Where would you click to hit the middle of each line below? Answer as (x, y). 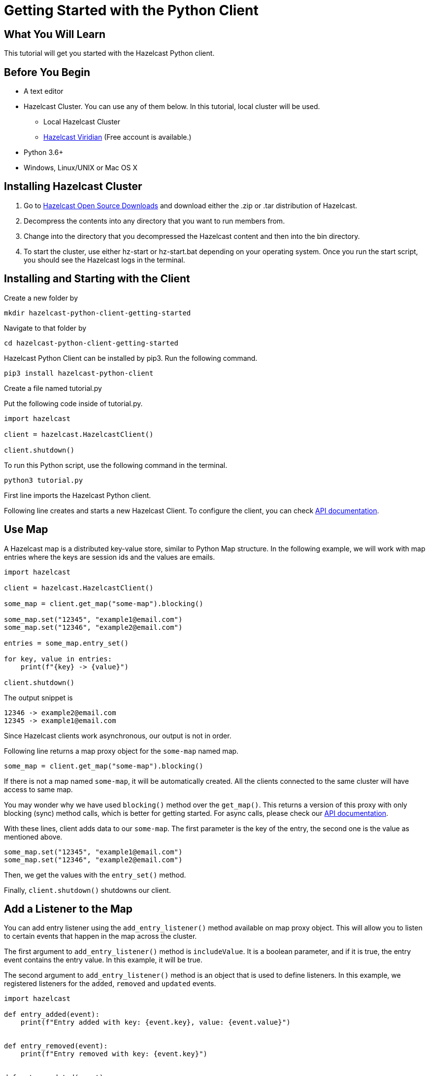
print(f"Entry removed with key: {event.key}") (114, 1054)
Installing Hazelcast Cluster (73, 187)
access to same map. (38, 789)
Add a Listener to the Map (68, 909)
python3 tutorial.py (44, 480)
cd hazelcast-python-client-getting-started (91, 343)
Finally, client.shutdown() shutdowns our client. (87, 890)
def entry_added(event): (52, 1015)
